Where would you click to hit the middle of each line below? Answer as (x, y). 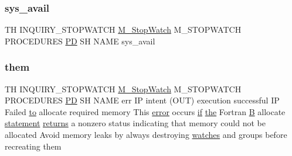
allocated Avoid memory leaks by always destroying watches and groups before (146, 134)
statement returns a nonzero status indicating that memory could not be (135, 123)
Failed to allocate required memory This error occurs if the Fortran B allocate (145, 111)
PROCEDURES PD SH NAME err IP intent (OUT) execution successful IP (142, 100)
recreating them (33, 146)
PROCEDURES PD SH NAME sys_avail (80, 41)
